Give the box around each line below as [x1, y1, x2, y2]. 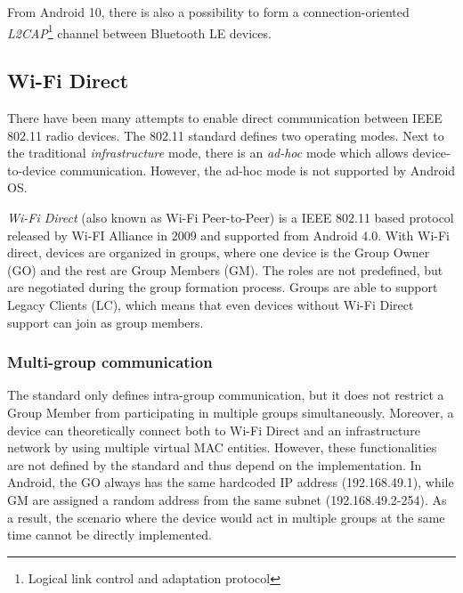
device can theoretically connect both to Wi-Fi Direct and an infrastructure [7, 420, 420, 439]
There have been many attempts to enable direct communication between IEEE [7, 109, 443, 127]
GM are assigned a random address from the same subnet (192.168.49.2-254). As [7, 490, 447, 508]
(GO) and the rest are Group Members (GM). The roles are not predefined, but [7, 260, 443, 279]
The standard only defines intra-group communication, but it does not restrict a [7, 386, 444, 404]
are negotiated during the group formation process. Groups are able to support [7, 278, 438, 296]
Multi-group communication [7, 351, 213, 373]
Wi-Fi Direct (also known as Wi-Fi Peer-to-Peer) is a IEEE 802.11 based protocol [7, 208, 454, 227]
